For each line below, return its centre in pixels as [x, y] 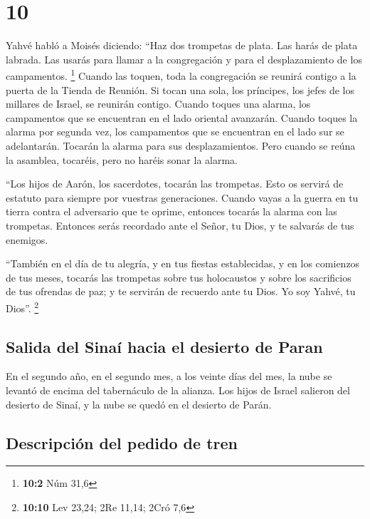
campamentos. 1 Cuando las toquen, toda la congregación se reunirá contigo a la [181, 74]
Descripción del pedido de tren [122, 442]
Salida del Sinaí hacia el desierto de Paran [164, 346]
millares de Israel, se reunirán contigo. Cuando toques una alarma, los [158, 104]
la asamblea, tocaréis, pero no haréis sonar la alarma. [122, 159]
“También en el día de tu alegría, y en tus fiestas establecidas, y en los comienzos [183, 263]
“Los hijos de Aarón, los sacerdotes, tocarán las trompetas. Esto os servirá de [175, 184]
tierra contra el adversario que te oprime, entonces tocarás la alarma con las [171, 211]
